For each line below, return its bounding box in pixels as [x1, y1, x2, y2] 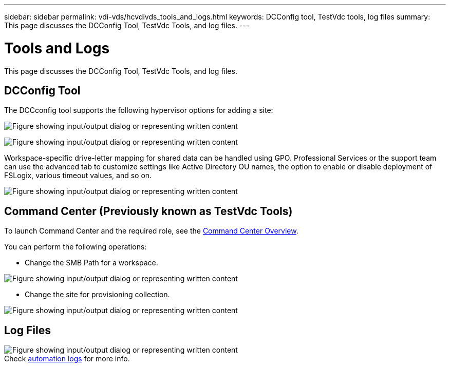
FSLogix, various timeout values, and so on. [4, 171, 152, 180]
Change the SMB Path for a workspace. [25, 258, 158, 267]
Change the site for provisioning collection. [25, 290, 170, 299]
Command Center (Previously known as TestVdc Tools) [4, 204, 293, 218]
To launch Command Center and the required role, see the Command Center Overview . [4, 226, 298, 236]
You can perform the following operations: [4, 242, 147, 252]
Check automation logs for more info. [4, 354, 130, 363]
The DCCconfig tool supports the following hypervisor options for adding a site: [4, 106, 273, 115]
